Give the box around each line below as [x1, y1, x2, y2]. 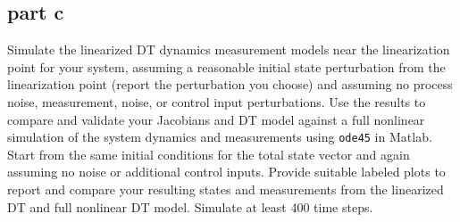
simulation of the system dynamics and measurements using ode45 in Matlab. [7, 127, 432, 146]
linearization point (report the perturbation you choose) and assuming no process [7, 75, 453, 94]
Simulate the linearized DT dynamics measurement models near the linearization [7, 40, 450, 59]
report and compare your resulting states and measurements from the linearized [7, 180, 444, 199]
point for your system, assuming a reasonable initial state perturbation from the [7, 57, 446, 76]
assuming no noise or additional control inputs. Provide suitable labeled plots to [7, 162, 446, 181]
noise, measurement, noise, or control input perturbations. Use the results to [7, 92, 426, 111]
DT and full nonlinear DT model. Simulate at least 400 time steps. [7, 197, 373, 216]
